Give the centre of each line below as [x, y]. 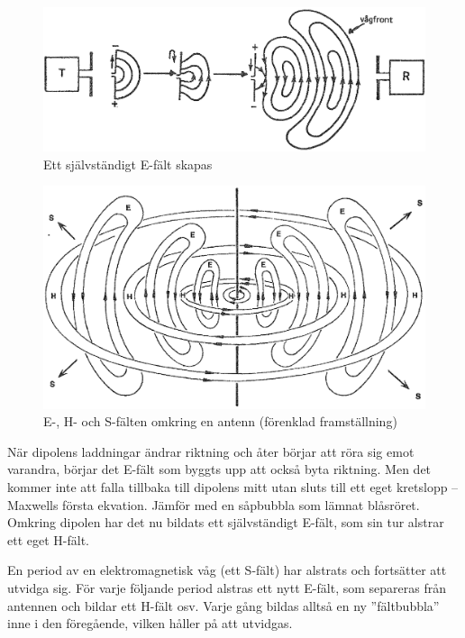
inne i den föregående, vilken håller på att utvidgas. [150, 623]
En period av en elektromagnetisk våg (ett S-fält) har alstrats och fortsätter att [227, 570]
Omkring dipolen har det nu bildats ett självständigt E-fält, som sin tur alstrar [226, 522]
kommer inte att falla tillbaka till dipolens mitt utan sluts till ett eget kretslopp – [233, 486]
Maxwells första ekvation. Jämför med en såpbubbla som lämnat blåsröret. [214, 504]
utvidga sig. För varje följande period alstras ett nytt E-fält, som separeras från [227, 587]
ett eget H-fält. [48, 539]
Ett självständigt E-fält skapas [128, 164]
